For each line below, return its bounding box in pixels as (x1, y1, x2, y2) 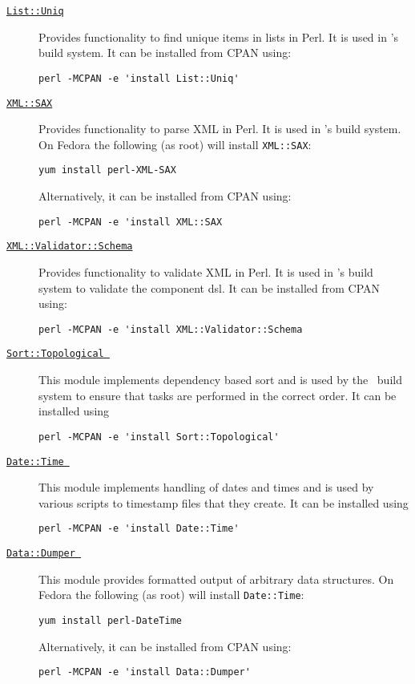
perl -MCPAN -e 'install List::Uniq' (38, 72, 240, 84)
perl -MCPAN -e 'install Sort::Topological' (38, 431, 280, 443)
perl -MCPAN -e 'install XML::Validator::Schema (38, 323, 303, 335)
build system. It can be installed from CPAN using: (38, 44, 292, 61)
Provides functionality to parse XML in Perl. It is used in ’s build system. (38, 120, 401, 137)
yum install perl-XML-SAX (38, 164, 176, 176)
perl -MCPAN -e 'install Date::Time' (38, 523, 240, 535)
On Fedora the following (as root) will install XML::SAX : (38, 136, 312, 152)
